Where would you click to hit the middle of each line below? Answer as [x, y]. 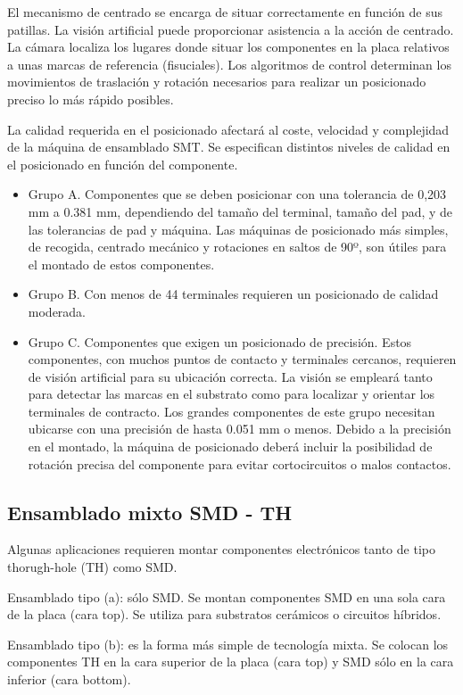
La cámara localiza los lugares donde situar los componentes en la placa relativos [228, 47]
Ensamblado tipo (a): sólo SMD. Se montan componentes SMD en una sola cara [227, 596]
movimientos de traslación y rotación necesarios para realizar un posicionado [217, 82]
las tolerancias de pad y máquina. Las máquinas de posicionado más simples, [238, 229]
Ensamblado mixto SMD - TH [150, 512]
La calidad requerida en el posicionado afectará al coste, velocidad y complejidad [228, 129]
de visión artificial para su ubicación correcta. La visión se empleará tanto [230, 376]
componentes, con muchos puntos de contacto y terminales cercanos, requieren [242, 359]
